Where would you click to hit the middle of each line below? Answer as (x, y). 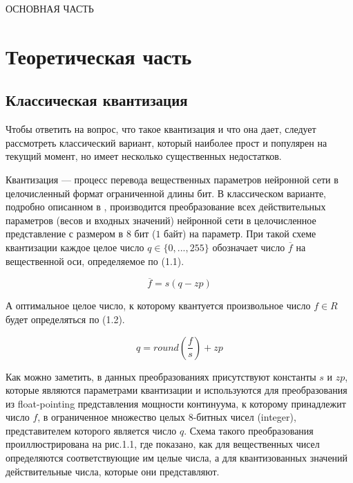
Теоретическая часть (99, 56)
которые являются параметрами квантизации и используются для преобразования (176, 390)
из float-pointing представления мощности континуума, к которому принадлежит (176, 403)
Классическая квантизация (97, 100)
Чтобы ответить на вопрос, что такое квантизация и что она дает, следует (161, 129)
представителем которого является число (91, 430)
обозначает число (249, 247)
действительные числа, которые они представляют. (113, 471)
